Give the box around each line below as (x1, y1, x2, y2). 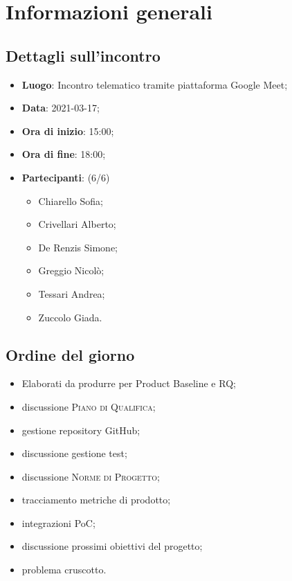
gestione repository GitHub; (21, 422, 140, 437)
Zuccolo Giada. (38, 310, 102, 324)
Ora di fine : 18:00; (21, 147, 106, 161)
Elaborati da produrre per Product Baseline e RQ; (21, 376, 236, 391)
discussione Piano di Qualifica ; (21, 399, 156, 413)
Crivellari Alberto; (38, 217, 116, 231)
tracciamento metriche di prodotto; (21, 492, 171, 507)
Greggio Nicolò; (38, 263, 104, 278)
